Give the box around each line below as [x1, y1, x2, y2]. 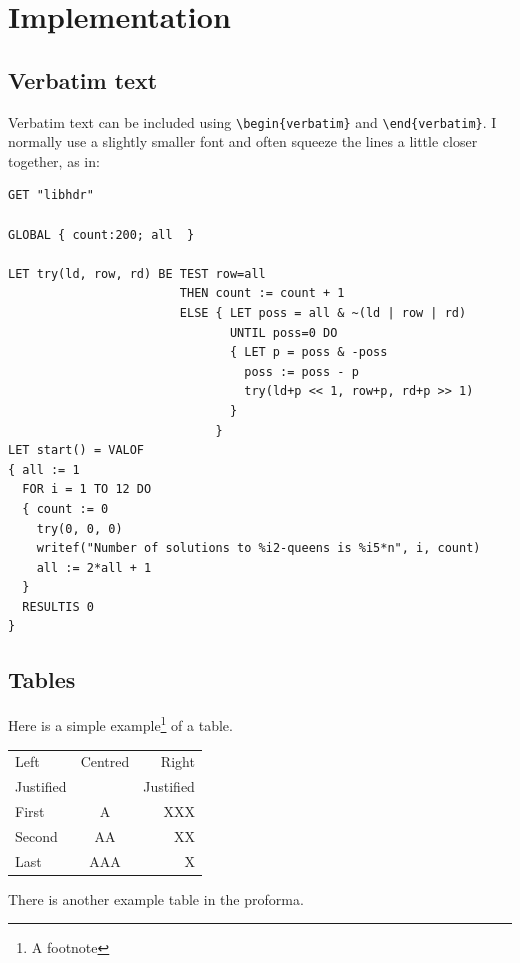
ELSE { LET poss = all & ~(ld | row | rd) [179, 305, 467, 320]
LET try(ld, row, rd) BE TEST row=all [8, 266, 266, 281]
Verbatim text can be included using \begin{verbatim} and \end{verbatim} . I [8, 111, 497, 132]
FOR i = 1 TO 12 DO [22, 482, 152, 497]
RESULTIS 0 [22, 599, 94, 614]
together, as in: [8, 150, 100, 171]
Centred [80, 751, 130, 772]
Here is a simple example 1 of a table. [8, 712, 233, 735]
